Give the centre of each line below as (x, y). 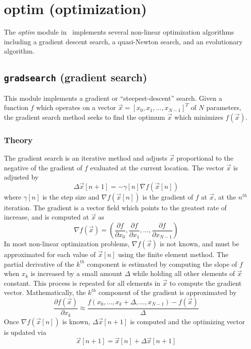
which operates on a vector (76, 107)
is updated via (25, 332)
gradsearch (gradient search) (76, 77)
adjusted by (21, 177)
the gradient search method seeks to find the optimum (85, 117)
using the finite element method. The (173, 254)
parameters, (224, 107)
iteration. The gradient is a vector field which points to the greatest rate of (115, 207)
